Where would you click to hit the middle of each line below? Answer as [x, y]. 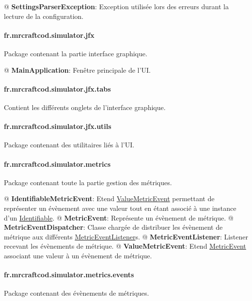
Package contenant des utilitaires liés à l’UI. [69, 145]
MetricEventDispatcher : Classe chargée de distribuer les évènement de [113, 227]
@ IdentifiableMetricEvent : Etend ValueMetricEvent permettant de [109, 198]
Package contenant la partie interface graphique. [76, 53]
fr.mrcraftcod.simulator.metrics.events [69, 275]
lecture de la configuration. [44, 16]
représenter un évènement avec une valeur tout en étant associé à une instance [120, 208]
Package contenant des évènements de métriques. [77, 293]
